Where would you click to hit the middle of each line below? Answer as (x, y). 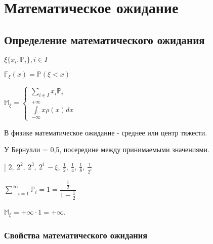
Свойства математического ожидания (76, 235)
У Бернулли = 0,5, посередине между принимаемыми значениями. (107, 149)
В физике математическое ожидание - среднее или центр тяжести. (106, 132)
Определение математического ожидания (104, 39)
